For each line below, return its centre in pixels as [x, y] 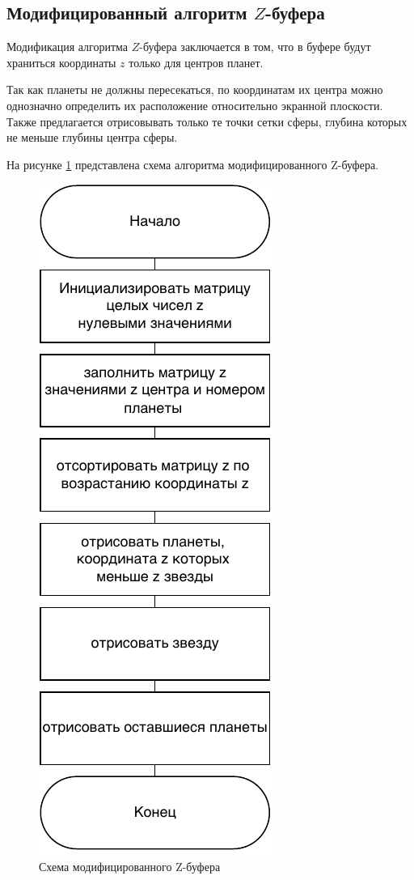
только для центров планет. [196, 62]
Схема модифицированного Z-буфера [130, 866]
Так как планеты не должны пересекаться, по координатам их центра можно [195, 89]
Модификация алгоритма [68, 47]
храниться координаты [61, 62]
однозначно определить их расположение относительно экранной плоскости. [195, 105]
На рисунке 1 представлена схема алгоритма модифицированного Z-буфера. [193, 164]
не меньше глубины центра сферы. [92, 137]
